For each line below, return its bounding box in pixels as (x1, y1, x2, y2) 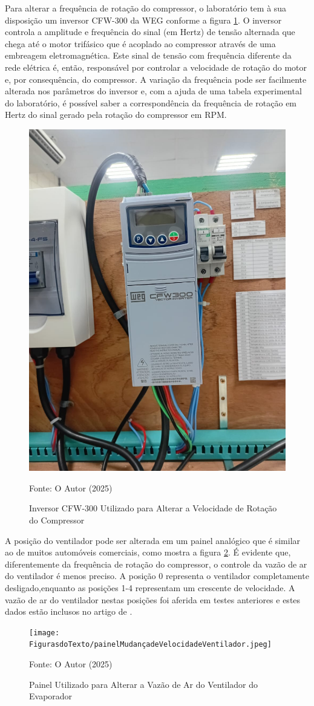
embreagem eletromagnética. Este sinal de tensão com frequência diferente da (5, 49, 292, 62)
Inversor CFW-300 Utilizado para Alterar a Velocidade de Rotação (29, 502, 277, 514)
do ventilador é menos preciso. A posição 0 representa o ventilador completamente (5, 569, 309, 582)
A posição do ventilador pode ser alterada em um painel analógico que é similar (5, 534, 301, 546)
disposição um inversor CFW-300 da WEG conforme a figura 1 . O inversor (5, 13, 282, 26)
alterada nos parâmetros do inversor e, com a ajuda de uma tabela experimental (5, 85, 302, 97)
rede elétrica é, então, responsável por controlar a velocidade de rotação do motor (5, 60, 307, 73)
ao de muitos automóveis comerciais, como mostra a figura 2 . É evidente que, (5, 546, 291, 559)
